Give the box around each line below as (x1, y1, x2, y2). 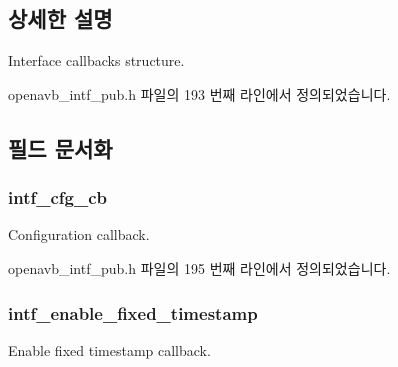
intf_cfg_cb (8, 185, 107, 210)
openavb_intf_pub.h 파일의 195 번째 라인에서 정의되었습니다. (8, 257, 391, 278)
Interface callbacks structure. (8, 50, 185, 71)
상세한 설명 (8, 3, 113, 34)
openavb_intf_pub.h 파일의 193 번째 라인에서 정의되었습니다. (8, 83, 391, 104)
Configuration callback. (8, 224, 150, 245)
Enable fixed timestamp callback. (8, 339, 211, 360)
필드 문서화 (8, 132, 113, 163)
